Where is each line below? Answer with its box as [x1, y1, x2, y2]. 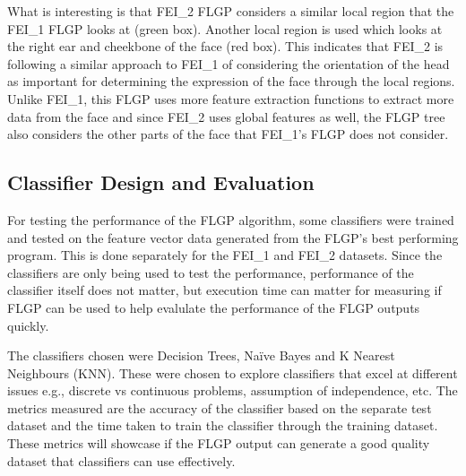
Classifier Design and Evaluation [7, 169, 315, 196]
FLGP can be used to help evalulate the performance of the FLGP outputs [7, 298, 420, 316]
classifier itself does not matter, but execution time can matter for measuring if [7, 281, 442, 299]
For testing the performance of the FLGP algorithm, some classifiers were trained [7, 210, 454, 229]
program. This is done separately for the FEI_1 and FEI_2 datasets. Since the [7, 246, 443, 264]
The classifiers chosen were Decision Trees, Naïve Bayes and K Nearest [7, 346, 395, 365]
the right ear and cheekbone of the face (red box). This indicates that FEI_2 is [7, 37, 444, 56]
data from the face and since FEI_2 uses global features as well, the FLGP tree [7, 107, 445, 125]
